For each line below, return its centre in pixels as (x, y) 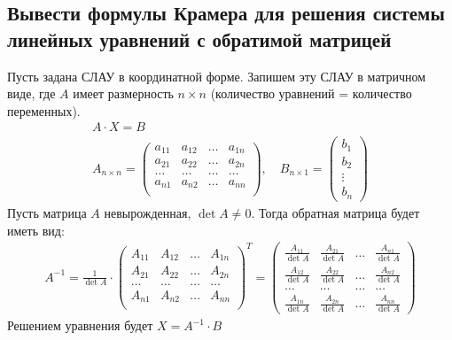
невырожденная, (148, 212)
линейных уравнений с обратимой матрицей (199, 39)
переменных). (44, 110)
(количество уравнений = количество (311, 93)
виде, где (31, 93)
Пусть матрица (47, 212)
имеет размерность (123, 93)
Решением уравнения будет (80, 325)
